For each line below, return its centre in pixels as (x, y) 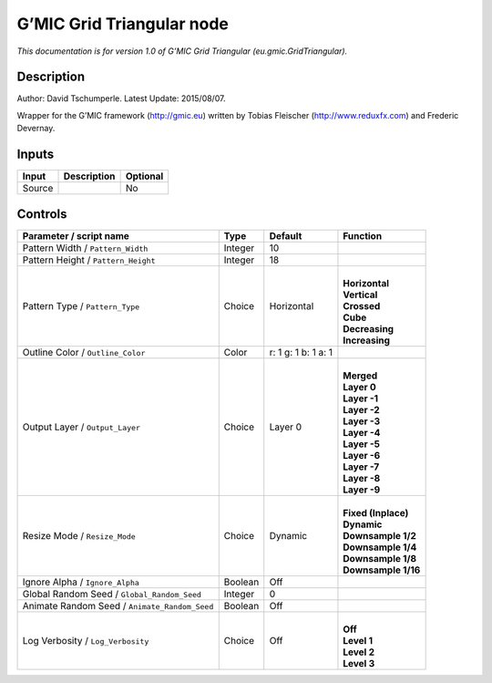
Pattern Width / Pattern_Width (85, 248)
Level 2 (359, 652)
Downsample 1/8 (380, 558)
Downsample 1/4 (380, 547)
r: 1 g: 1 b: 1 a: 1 (301, 352)
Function (363, 235)
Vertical (360, 295)
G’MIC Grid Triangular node (123, 24)
